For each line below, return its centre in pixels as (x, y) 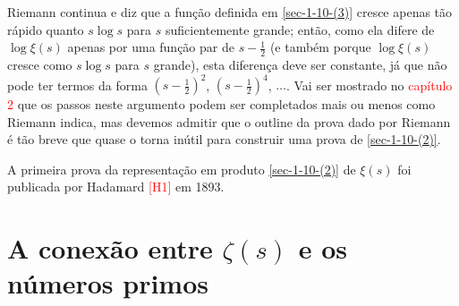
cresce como (40, 65)
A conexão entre (110, 248)
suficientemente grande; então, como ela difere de (300, 29)
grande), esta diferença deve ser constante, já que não (300, 65)
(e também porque (320, 47)
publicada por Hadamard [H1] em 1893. (116, 187)
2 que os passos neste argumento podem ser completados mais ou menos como (221, 104)
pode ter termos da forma (77, 85)
